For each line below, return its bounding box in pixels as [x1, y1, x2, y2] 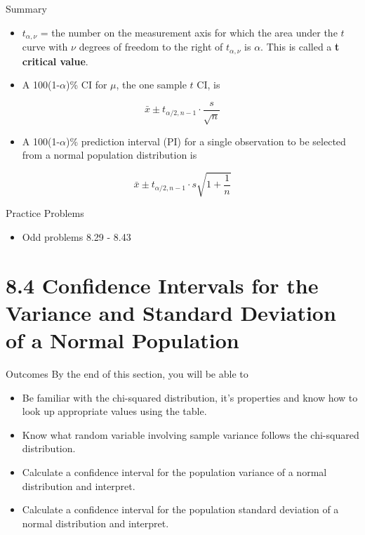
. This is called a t [260, 39, 340, 54]
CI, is [197, 77, 220, 92]
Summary [6, 1, 47, 15]
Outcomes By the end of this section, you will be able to [6, 366, 248, 381]
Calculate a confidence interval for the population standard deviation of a [22, 502, 339, 517]
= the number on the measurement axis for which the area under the [40, 25, 338, 39]
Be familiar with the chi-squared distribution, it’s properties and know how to [22, 390, 358, 404]
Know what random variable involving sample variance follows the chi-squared [22, 427, 359, 442]
